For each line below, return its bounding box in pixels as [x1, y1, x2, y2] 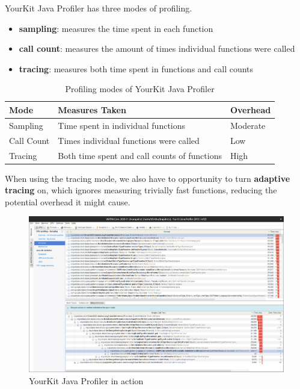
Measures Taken [58, 103, 126, 116]
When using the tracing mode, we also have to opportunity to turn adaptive [5, 172, 290, 184]
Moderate [230, 119, 266, 131]
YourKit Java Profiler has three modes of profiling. [5, 2, 192, 14]
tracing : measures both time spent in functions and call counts [19, 62, 254, 75]
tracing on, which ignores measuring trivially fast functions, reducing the [5, 184, 277, 196]
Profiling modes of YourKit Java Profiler [65, 82, 215, 95]
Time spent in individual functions [58, 119, 186, 131]
